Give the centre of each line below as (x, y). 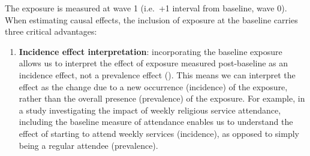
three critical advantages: (51, 31)
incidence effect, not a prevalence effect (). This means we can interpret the (157, 74)
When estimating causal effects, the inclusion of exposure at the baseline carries (151, 19)
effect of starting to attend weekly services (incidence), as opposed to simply (159, 133)
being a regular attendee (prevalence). (88, 145)
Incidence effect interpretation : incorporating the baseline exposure (151, 51)
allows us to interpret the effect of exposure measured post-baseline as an (154, 63)
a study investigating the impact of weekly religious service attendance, (150, 110)
